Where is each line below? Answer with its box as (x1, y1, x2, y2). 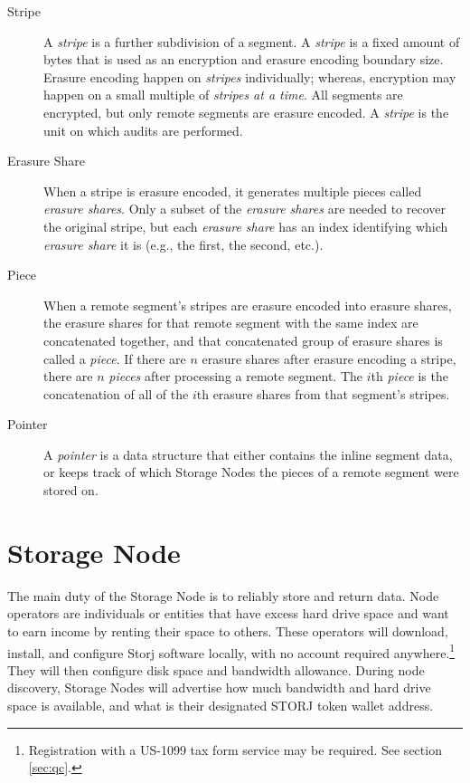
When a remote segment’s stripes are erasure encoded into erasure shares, (43, 295, 452, 314)
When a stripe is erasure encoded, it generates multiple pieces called (43, 181, 422, 200)
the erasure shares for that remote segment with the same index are (43, 313, 418, 332)
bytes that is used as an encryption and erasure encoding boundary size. (43, 50, 444, 69)
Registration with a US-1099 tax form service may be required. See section (28, 740, 442, 759)
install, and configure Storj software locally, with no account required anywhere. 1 (7, 640, 456, 662)
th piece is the (371, 367, 448, 386)
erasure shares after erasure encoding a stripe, (202, 349, 456, 368)
